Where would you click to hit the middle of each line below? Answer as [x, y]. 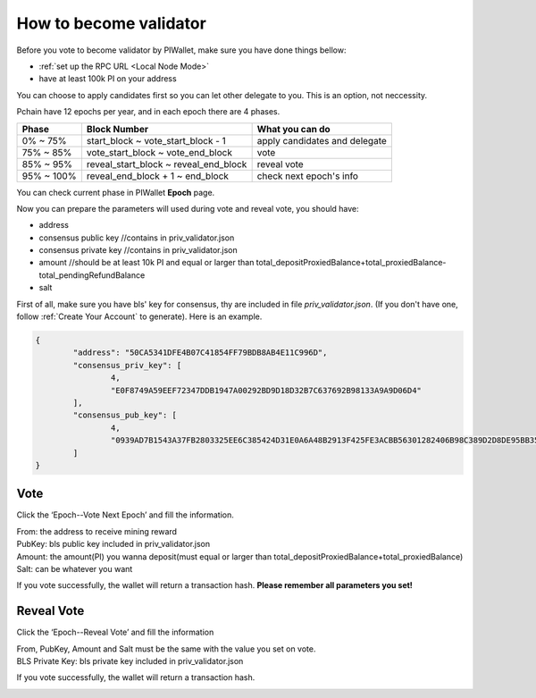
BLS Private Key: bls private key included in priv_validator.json [130, 661]
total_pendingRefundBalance [92, 275]
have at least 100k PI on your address [108, 79]
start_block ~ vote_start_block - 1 [156, 140]
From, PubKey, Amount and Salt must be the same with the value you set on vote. [166, 649]
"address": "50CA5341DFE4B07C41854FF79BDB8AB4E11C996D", [200, 353]
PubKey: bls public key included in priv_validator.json [113, 544]
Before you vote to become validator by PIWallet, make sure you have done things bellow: [181, 50]
